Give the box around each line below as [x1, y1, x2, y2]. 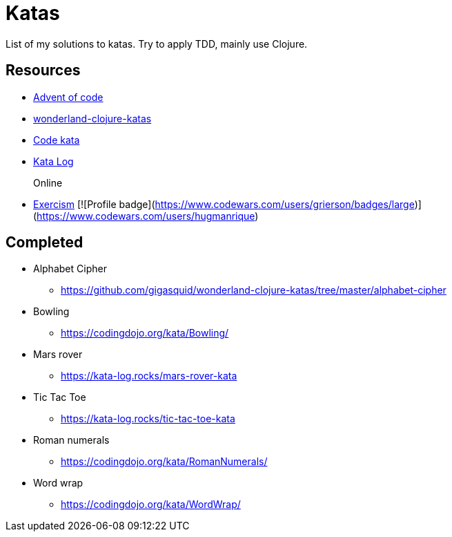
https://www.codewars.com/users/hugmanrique [37, 209, 255, 222]
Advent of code [33, 91, 104, 103]
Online [33, 176, 63, 189]
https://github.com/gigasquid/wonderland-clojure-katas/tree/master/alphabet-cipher [61, 284, 446, 296]
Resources [6, 62, 81, 79]
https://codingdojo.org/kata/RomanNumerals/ [61, 455, 268, 468]
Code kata [33, 133, 80, 146]
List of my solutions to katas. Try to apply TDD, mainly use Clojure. [6, 37, 308, 50]
